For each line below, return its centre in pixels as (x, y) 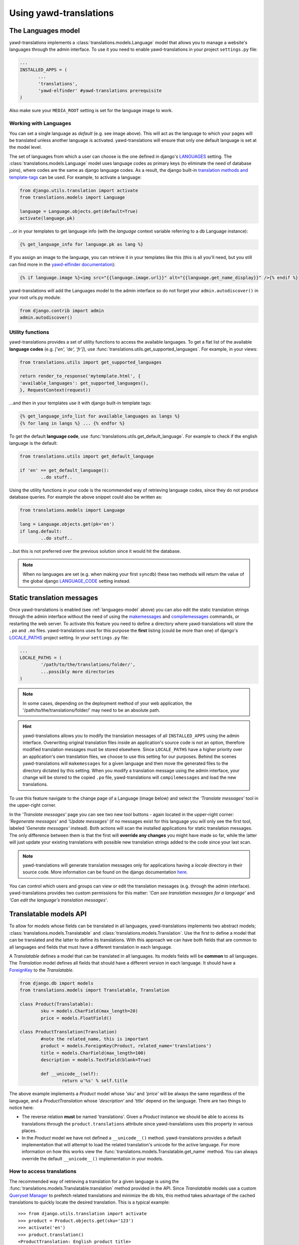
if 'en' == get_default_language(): (65, 470)
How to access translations (43, 1171)
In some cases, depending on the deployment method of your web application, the (107, 703)
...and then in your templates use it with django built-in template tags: (80, 403)
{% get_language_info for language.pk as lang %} (81, 245)
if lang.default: (41, 531)
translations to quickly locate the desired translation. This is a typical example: (89, 1202)
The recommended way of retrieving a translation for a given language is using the (94, 1181)
